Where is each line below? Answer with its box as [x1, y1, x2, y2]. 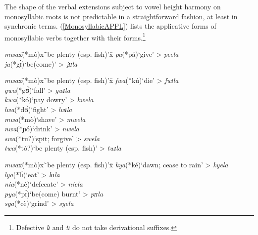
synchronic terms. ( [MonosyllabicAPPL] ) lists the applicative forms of [4, 21, 216, 31]
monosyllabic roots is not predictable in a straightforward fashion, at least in [4, 11, 238, 21]
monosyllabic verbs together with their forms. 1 [4, 31, 146, 42]
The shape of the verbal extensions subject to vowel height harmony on [4, 1, 221, 11]
